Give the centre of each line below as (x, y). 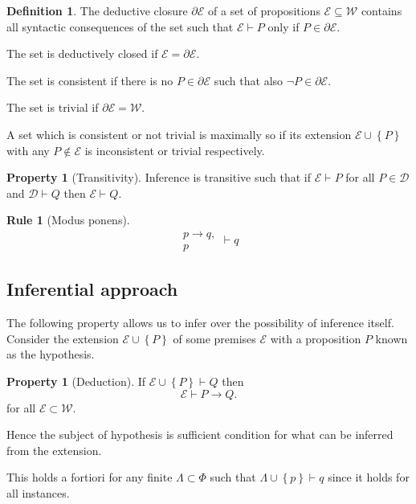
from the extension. (54, 450)
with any (28, 150)
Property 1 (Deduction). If (76, 381)
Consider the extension (63, 338)
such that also (249, 80)
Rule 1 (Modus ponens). (68, 220)
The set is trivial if (53, 107)
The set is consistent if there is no (90, 80)
